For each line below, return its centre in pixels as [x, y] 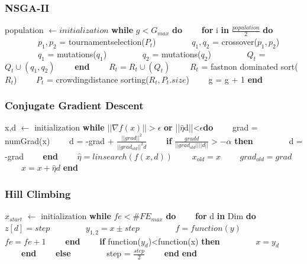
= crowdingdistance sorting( [98, 79]
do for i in [201, 30]
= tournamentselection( [102, 42]
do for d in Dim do [211, 216]
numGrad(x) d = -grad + [59, 140]
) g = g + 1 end [224, 79]
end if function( [103, 241]
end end [180, 253]
